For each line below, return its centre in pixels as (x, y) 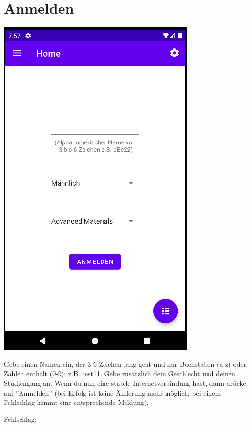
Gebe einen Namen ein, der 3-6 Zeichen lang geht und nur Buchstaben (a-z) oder (125, 364)
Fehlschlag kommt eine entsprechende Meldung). (76, 402)
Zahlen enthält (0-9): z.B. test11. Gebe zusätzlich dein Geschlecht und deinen (120, 373)
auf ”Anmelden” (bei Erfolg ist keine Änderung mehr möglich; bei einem (113, 392)
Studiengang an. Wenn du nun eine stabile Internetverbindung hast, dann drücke (125, 383)
